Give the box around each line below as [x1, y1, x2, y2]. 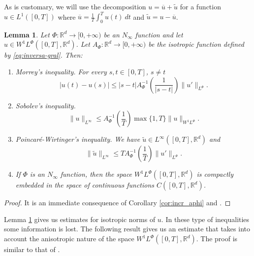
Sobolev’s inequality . [15, 100, 76, 110]
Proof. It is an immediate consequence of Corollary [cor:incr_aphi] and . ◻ [4, 197, 231, 208]
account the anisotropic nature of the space [4, 233, 134, 244]
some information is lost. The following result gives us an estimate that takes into [4, 224, 250, 234]
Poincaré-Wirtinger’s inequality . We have [15, 134, 140, 144]
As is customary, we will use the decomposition [4, 1, 146, 11]
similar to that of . [4, 244, 60, 255]
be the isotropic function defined [148, 39, 244, 49]
